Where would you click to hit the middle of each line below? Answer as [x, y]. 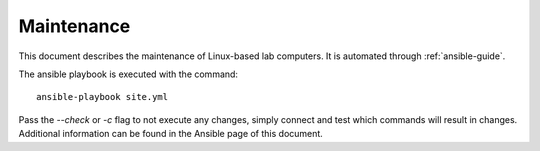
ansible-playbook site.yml [102, 97]
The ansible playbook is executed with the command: [128, 74]
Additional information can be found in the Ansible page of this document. [171, 134]
